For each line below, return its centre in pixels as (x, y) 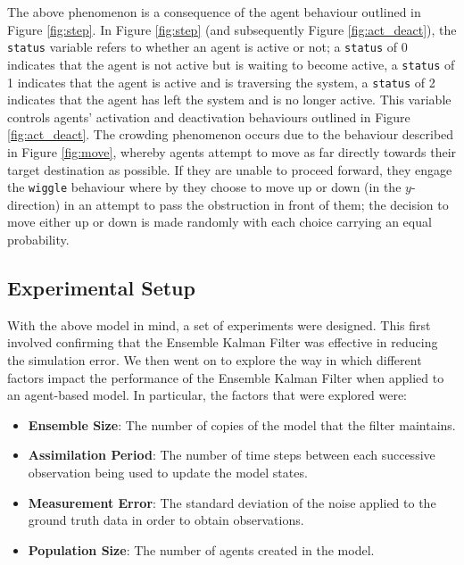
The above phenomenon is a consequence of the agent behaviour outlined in (214, 12)
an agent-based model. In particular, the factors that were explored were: (207, 395)
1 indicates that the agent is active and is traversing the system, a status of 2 (221, 82)
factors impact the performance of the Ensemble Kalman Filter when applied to (226, 377)
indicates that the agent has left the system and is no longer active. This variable (229, 100)
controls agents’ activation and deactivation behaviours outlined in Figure (209, 116)
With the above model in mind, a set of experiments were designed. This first (219, 324)
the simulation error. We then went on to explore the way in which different (215, 359)
